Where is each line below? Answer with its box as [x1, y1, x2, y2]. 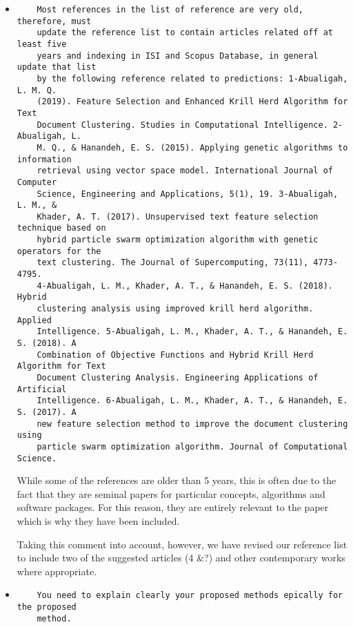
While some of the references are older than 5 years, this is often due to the [17, 473, 336, 488]
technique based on [17, 223, 106, 233]
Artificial [17, 384, 67, 394]
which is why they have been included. [17, 514, 180, 528]
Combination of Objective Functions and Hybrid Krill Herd [37, 349, 314, 360]
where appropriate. [17, 563, 97, 578]
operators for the [17, 246, 101, 256]
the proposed [17, 602, 77, 612]
